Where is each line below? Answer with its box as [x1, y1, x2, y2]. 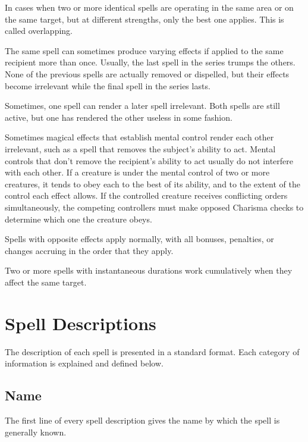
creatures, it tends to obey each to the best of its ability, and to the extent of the [5, 177, 300, 190]
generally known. [5, 425, 67, 438]
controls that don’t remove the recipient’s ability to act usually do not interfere [5, 154, 293, 167]
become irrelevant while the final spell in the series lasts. [5, 79, 210, 92]
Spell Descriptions [5, 311, 156, 335]
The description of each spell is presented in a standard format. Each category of [5, 345, 300, 358]
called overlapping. [5, 24, 73, 37]
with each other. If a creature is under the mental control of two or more [5, 166, 270, 178]
